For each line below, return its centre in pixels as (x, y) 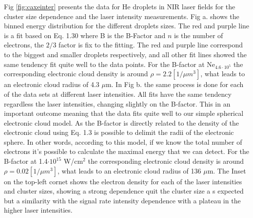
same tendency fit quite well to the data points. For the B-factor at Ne (110, 64)
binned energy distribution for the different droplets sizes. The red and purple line (127, 26)
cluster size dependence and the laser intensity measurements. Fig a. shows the (122, 16)
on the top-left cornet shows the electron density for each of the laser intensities (123, 181)
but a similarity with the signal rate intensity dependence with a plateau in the (122, 200)
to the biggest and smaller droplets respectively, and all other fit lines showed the (125, 54)
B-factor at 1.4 (26, 161)
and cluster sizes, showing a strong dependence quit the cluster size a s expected (124, 191)
